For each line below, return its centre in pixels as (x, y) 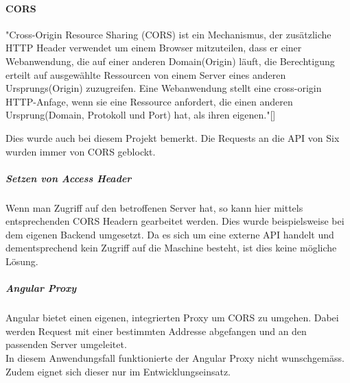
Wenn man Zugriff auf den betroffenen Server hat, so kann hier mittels (154, 207)
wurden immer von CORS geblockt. (81, 151)
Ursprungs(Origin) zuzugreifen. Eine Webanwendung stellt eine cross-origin (164, 88)
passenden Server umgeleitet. (66, 344)
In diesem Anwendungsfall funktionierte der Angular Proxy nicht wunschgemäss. (175, 358)
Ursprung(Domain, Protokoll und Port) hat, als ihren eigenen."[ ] (141, 115)
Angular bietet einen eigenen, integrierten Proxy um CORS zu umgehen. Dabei (172, 318)
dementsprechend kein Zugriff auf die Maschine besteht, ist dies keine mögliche (171, 248)
